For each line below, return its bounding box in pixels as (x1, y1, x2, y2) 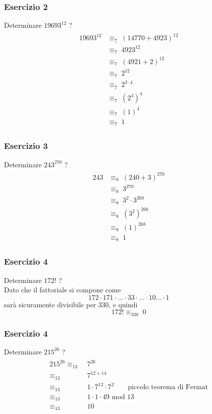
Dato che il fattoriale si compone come (4, 284, 121, 295)
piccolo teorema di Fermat (128, 384, 208, 391)
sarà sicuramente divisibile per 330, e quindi (4, 299, 138, 309)
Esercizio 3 (4, 139, 48, 152)
